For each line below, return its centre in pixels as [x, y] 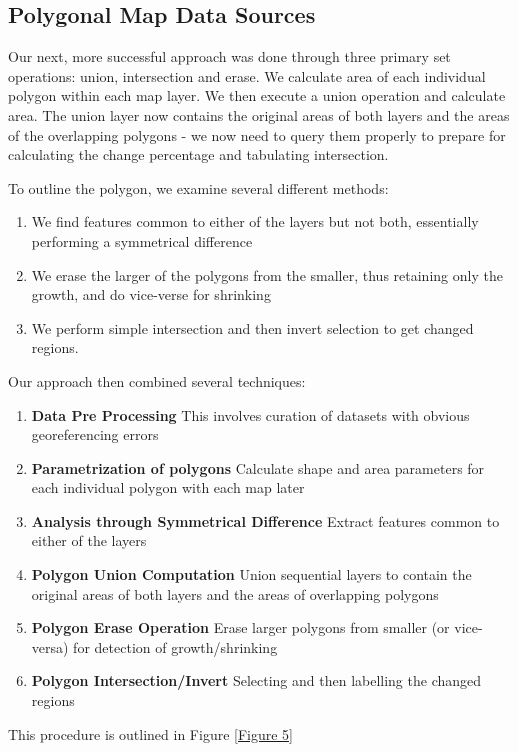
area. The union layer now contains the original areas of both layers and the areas [259, 114]
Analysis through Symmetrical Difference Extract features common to [265, 520]
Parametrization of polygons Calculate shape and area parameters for [258, 467]
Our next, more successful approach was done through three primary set [229, 56]
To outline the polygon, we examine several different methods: [198, 187]
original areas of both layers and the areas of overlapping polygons [235, 593]
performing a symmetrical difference [142, 240]
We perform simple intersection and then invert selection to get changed [252, 327]
